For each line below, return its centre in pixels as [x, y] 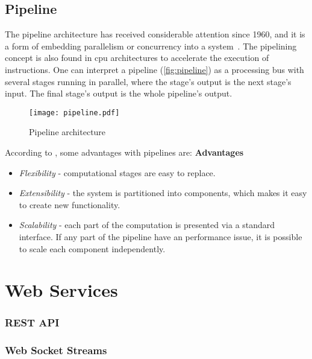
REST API [32, 322]
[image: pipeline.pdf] [74, 113]
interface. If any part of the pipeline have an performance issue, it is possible [161, 236]
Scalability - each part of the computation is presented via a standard [147, 225]
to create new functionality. [70, 204]
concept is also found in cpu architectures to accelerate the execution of [137, 58]
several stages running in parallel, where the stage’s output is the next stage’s [148, 81]
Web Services [61, 290]
